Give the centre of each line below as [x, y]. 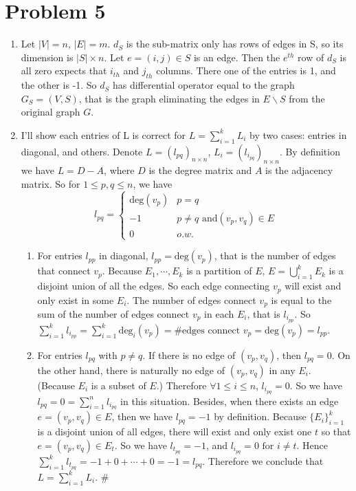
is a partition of [219, 271]
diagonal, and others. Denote [82, 151]
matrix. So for [51, 184]
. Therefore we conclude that [263, 460]
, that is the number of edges [275, 255]
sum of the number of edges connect [113, 313]
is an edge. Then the [237, 57]
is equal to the [301, 299]
